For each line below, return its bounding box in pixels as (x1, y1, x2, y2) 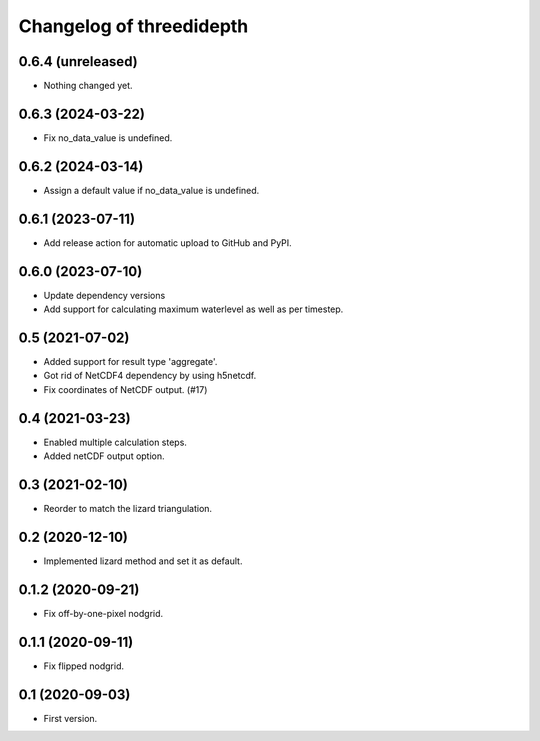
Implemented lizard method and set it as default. (43, 555, 243, 567)
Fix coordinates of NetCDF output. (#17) (43, 383, 208, 395)
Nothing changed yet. (43, 80, 134, 92)
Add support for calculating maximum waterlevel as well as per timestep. (43, 303, 344, 315)
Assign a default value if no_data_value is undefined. (43, 184, 260, 196)
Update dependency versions (43, 289, 166, 301)
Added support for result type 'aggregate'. (43, 355, 218, 367)
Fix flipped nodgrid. (43, 660, 125, 672)
